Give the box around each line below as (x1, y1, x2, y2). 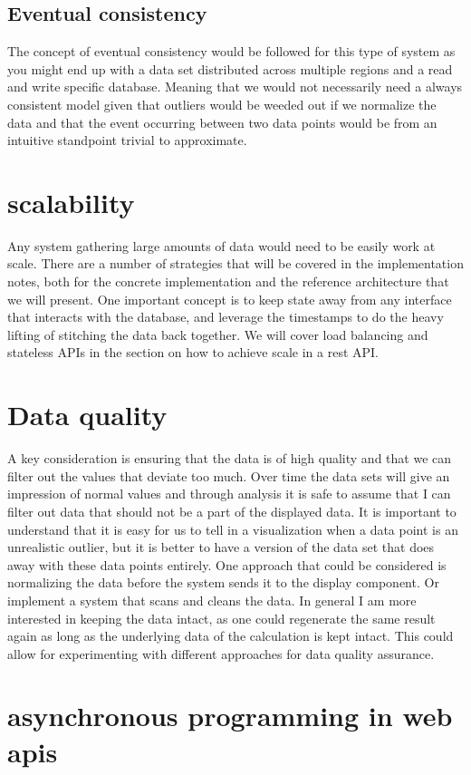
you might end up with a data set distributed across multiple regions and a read (7, 59, 453, 78)
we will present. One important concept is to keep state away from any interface (7, 289, 452, 308)
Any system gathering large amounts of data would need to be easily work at (7, 236, 436, 255)
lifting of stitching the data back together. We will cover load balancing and (7, 325, 428, 344)
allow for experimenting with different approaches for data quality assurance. (7, 644, 435, 663)
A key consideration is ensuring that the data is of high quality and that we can (7, 449, 452, 468)
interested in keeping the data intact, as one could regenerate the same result (7, 608, 436, 627)
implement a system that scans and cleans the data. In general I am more (7, 590, 417, 609)
